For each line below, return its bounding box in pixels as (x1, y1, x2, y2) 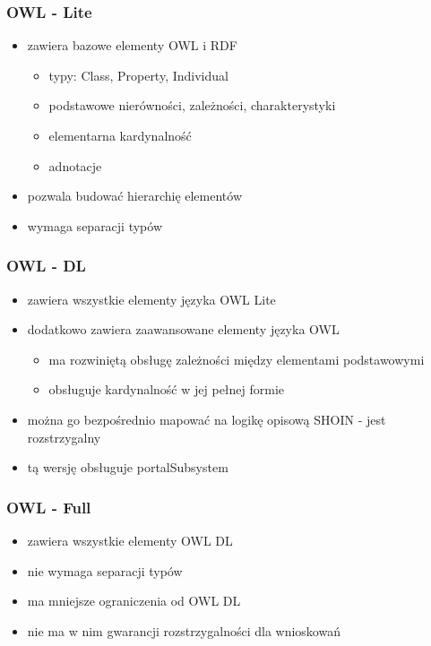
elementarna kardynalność (48, 126, 192, 144)
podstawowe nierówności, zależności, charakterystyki (48, 96, 336, 115)
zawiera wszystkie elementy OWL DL (27, 530, 233, 549)
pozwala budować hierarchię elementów (27, 186, 243, 205)
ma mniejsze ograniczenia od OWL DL (27, 591, 241, 610)
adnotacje (48, 156, 102, 175)
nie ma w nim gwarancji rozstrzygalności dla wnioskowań (27, 621, 340, 640)
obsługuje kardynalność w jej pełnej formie (48, 380, 285, 399)
